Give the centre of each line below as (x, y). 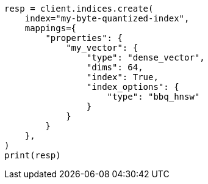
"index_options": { (133, 87)
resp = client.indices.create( (79, 9)
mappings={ (51, 28)
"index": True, (122, 77)
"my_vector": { (102, 48)
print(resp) (33, 155)
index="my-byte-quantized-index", (107, 18)
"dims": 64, (115, 67)
